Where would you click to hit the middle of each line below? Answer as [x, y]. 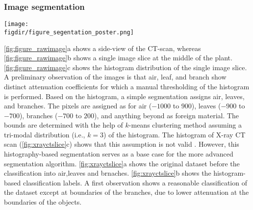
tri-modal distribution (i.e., [45, 134]
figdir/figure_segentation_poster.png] [69, 32]
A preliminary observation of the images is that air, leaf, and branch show [115, 77]
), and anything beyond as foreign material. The [167, 115]
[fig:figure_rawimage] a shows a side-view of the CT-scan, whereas [102, 48]
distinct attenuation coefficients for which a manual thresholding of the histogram [127, 86]
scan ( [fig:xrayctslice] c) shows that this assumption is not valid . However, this [122, 144]
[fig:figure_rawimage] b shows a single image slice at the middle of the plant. [118, 58]
